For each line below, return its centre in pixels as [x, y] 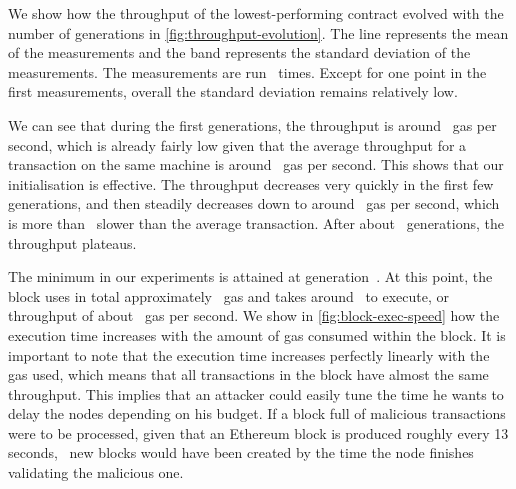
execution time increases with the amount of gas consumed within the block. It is [257, 334]
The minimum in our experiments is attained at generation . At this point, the [250, 276]
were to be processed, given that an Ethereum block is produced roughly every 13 [258, 432]
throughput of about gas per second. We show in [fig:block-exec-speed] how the [254, 315]
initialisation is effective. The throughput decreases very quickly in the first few [251, 183]
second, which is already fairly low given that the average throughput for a [237, 144]
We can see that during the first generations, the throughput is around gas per [252, 124]
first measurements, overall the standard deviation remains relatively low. [233, 91]
